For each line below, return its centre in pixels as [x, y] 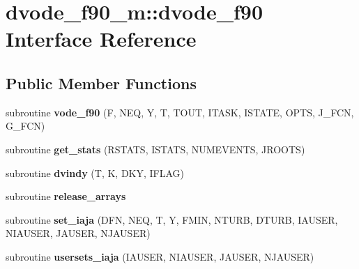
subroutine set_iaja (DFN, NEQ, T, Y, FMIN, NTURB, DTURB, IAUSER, [172, 219]
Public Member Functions [101, 83]
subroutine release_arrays [66, 196]
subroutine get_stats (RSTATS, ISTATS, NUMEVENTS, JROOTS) [155, 149]
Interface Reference [101, 39]
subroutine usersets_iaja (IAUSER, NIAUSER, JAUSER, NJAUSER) [160, 256]
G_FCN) [25, 126]
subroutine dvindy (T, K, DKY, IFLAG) [95, 172]
